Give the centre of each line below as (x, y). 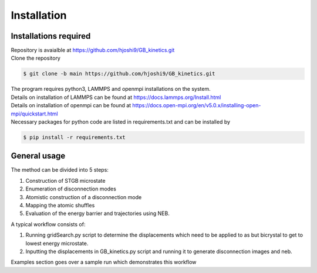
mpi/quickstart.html (34, 114)
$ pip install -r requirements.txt (74, 137)
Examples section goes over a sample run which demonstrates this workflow (104, 262)
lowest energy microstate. (57, 243)
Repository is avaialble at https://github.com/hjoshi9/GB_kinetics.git (93, 50)
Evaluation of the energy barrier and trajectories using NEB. (97, 213)
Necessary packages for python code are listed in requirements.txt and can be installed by (121, 122)
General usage (38, 156)
